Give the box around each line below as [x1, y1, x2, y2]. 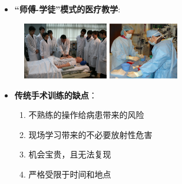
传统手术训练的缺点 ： [14, 88, 97, 101]
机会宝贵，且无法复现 [28, 148, 111, 160]
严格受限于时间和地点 [28, 167, 111, 180]
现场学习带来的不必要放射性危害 [28, 128, 153, 140]
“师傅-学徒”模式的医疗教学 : [14, 3, 121, 15]
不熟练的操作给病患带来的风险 [28, 109, 144, 121]
